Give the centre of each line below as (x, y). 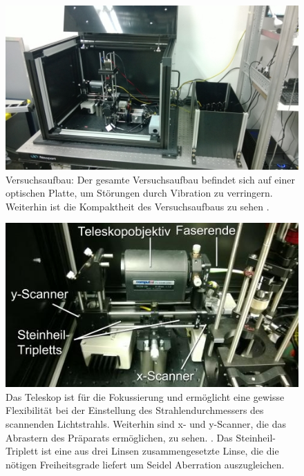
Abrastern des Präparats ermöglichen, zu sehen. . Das (119, 437)
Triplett (22, 451)
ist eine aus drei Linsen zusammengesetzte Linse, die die (160, 451)
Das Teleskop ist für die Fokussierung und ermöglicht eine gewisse (145, 396)
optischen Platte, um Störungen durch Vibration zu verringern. (139, 193)
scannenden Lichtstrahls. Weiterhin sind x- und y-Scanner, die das (146, 424)
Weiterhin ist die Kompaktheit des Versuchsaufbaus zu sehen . (137, 206)
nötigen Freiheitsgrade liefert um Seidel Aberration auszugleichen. (145, 464)
